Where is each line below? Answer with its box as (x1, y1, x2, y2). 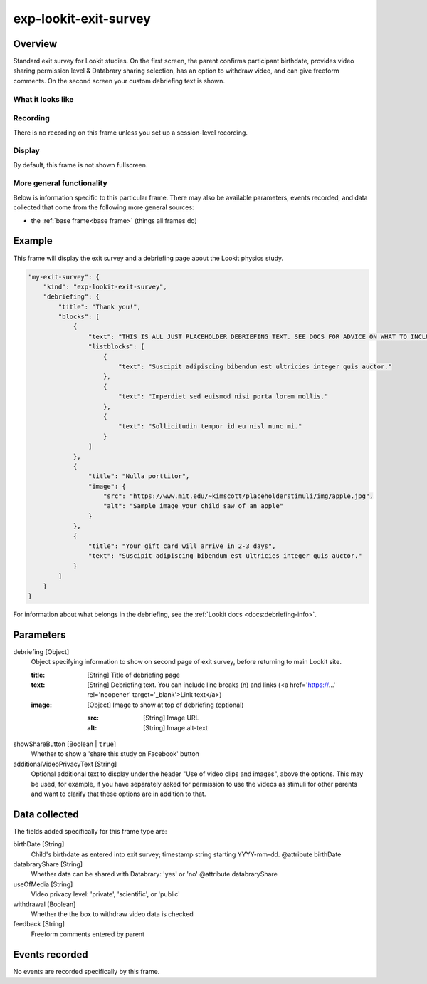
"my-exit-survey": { (28, 273, 100, 281)
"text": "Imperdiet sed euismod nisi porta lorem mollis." (117, 393, 329, 400)
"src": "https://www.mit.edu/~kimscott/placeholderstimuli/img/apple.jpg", (103, 492, 374, 500)
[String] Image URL (143, 713, 199, 723)
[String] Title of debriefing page (87, 670, 181, 679)
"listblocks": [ (88, 343, 145, 351)
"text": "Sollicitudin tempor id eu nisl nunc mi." (117, 423, 302, 430)
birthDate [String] (13, 840, 65, 849)
